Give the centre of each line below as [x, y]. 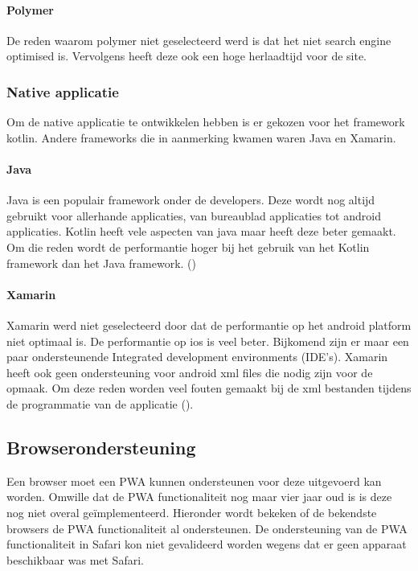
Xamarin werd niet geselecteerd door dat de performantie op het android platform [209, 325]
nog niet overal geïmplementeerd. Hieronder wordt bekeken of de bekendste [192, 512]
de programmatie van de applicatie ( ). [100, 403]
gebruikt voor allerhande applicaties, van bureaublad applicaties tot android [194, 215]
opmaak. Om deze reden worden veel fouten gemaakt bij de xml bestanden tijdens [209, 388]
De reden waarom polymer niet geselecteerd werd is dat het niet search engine [199, 40]
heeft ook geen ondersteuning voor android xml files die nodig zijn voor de [190, 372]
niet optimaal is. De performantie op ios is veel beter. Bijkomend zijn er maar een [208, 341]
